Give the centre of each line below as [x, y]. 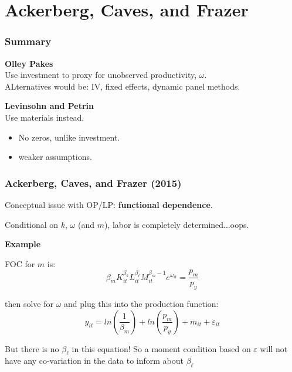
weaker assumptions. [55, 157]
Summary [28, 41]
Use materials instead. [45, 117]
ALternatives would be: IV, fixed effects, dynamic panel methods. [123, 86]
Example [23, 244]
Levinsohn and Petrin [49, 106]
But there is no [32, 348]
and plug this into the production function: [141, 303]
